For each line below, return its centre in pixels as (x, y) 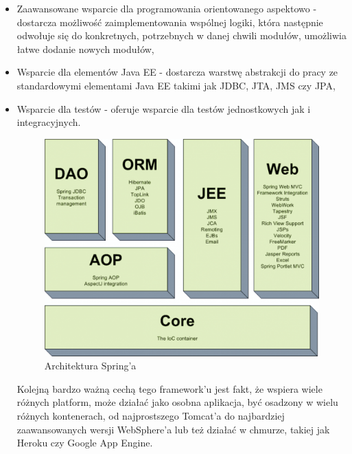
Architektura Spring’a (90, 366)
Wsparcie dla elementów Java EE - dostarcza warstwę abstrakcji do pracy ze (177, 72)
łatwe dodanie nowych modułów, (85, 48)
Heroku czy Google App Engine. (85, 443)
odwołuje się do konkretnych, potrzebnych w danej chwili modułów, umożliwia (181, 35)
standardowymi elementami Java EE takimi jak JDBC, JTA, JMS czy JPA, (176, 85)
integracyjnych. (49, 122)
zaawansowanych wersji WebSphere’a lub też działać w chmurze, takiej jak (173, 429)
